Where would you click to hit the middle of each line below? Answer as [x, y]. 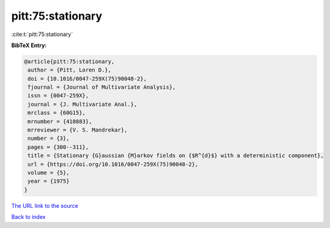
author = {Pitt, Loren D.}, [70, 70]
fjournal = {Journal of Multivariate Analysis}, [102, 87]
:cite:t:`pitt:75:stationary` [42, 34]
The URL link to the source [45, 205]
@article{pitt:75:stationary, [69, 61]
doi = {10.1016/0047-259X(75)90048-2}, [87, 79]
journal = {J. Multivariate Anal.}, [82, 104]
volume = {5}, [49, 173]
